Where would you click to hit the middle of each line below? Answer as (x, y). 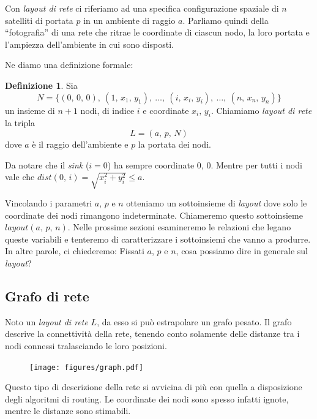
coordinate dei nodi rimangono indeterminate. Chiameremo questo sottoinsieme (154, 215)
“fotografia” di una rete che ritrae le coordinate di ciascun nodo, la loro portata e (157, 32)
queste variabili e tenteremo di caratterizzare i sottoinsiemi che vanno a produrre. (158, 239)
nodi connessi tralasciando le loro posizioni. (86, 346)
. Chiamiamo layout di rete (261, 110)
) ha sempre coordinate (151, 164)
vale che (20, 177)
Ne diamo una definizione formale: (69, 65)
